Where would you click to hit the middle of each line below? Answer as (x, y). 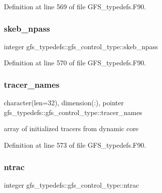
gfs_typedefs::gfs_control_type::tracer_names (73, 112)
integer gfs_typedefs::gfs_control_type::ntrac (72, 184)
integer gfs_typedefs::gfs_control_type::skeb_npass (81, 46)
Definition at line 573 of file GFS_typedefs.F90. (75, 145)
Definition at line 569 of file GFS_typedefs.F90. (75, 6)
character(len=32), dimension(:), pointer (64, 103)
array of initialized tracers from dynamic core (71, 128)
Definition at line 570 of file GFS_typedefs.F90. (75, 63)
